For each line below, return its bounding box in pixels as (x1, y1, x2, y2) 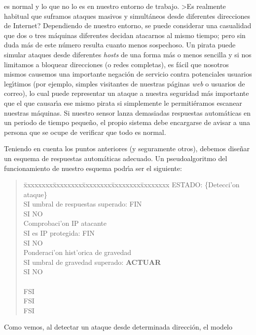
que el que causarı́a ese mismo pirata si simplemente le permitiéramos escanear (4, 97, 242, 108)
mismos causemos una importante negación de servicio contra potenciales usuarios (4, 69, 252, 79)
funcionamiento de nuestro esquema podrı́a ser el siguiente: (4, 163, 182, 173)
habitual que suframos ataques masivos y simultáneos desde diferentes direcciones (4, 10, 251, 21)
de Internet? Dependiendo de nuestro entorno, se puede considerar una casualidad (4, 20, 252, 31)
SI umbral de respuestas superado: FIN (23, 199, 142, 209)
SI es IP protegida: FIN (23, 228, 95, 238)
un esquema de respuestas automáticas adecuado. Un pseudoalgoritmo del (4, 153, 227, 163)
